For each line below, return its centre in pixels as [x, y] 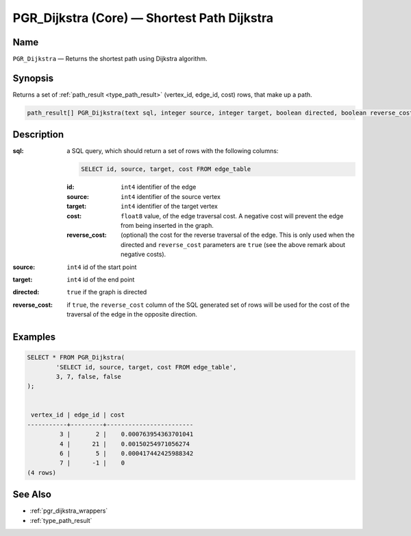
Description [38, 135]
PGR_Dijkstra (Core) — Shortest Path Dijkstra [143, 18]
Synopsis [33, 78]
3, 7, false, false [88, 376]
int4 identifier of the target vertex [170, 207]
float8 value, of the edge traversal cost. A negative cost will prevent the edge [232, 215]
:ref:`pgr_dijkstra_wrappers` [69, 511]
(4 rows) [42, 473]
